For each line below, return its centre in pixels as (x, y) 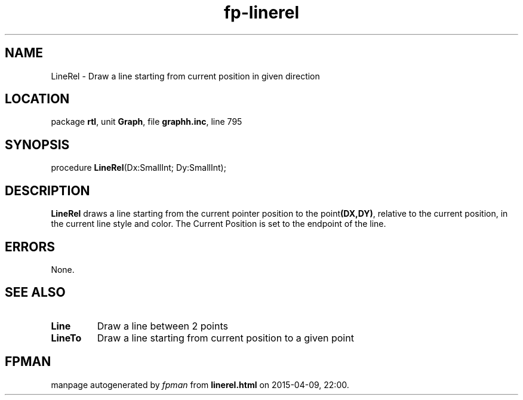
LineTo (66, 338)
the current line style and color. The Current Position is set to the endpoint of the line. (219, 224)
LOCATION (37, 99)
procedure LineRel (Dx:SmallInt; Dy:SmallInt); (139, 168)
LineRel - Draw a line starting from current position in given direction (185, 76)
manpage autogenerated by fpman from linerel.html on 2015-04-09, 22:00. (200, 384)
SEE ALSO (35, 293)
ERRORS (30, 247)
